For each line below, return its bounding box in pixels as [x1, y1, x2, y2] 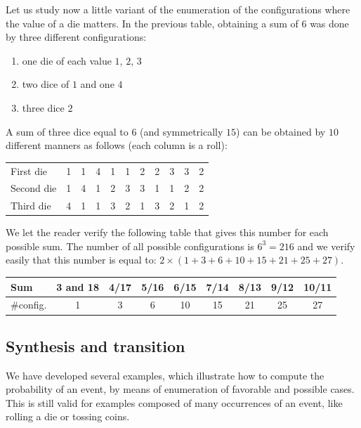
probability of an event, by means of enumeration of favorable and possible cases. [6, 382, 355, 396]
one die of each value [22, 53, 112, 67]
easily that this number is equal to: [6, 252, 157, 267]
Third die [11, 198, 51, 213]
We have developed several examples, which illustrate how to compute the [6, 368, 324, 382]
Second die [11, 181, 57, 195]
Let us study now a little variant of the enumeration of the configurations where [6, 2, 350, 16]
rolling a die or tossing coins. [6, 409, 130, 424]
